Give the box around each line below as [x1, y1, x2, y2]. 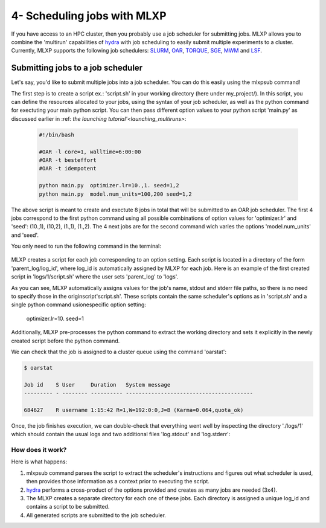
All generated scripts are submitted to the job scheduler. [26, 511, 166, 519]
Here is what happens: [11, 458, 68, 465]
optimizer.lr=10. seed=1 [26, 315, 85, 322]
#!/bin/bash [39, 131, 75, 138]
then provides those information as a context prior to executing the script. [26, 478, 209, 485]
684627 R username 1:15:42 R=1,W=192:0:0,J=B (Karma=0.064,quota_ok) [24, 407, 244, 413]
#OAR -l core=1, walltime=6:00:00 [39, 148, 141, 155]
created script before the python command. [11, 337, 120, 344]
